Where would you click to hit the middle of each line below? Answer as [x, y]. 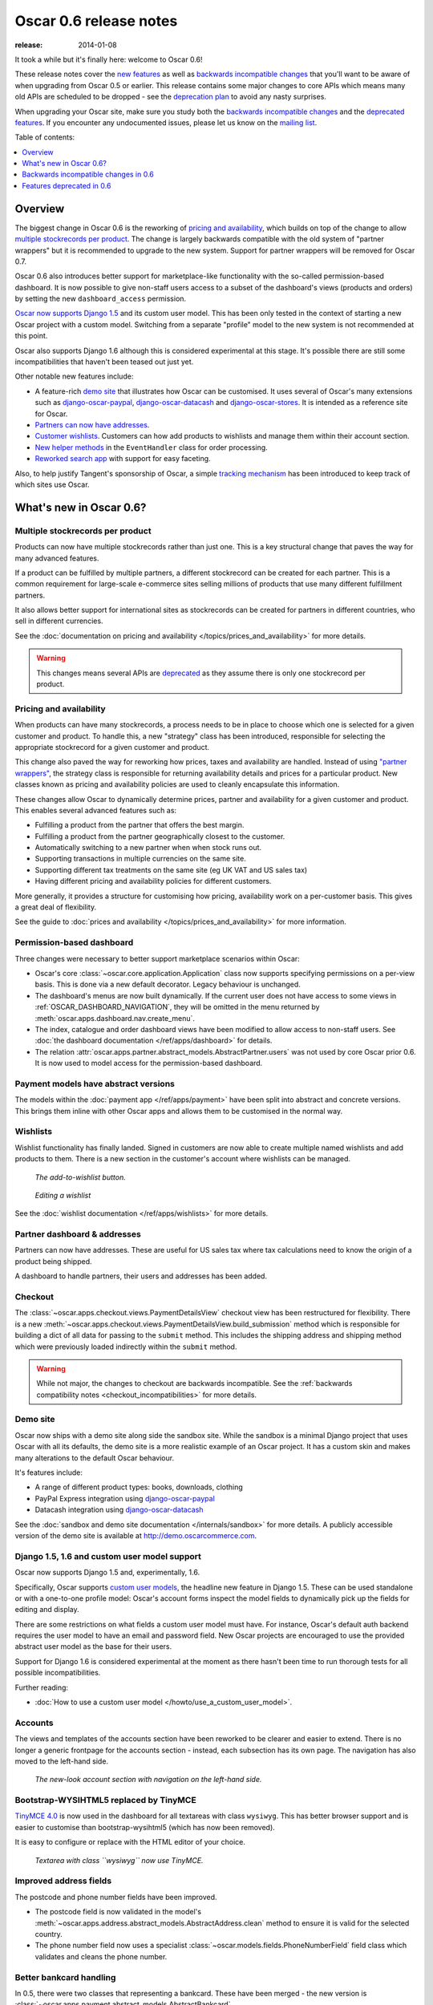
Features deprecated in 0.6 [67, 185]
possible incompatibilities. [58, 1673]
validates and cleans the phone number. [101, 1956]
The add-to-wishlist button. [80, 1177]
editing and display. [47, 1610]
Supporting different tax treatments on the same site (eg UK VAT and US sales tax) [171, 869]
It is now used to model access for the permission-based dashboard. [149, 1063]
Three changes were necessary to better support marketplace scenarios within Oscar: [157, 958]
